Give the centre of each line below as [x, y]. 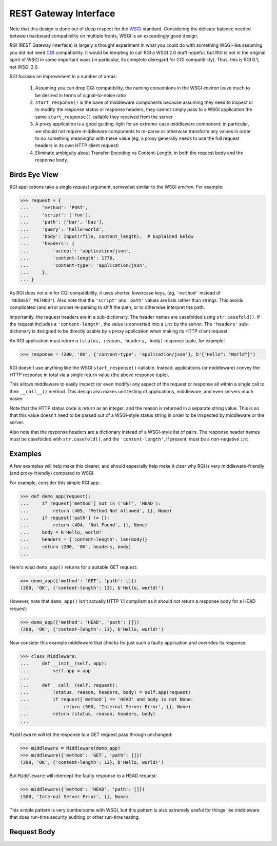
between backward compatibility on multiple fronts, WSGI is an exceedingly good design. [104, 35]
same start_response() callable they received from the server [104, 117]
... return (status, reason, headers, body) [88, 714]
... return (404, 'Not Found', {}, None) [84, 525]
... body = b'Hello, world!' [62, 532]
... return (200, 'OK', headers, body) [76, 547]
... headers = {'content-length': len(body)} [84, 539]
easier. [17, 399]
